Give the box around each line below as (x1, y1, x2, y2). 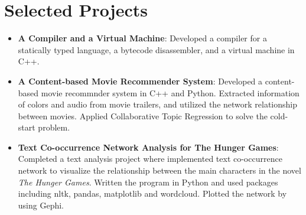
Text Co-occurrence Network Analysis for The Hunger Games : (18, 141, 279, 153)
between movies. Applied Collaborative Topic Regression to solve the (18, 109, 268, 122)
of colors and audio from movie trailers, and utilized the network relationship (18, 98, 298, 110)
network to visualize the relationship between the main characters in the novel (18, 164, 301, 177)
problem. (38, 121, 70, 133)
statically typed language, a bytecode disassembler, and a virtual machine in (18, 43, 295, 56)
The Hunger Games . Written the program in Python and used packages (18, 175, 278, 188)
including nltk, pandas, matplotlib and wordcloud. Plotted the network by (18, 187, 287, 200)
